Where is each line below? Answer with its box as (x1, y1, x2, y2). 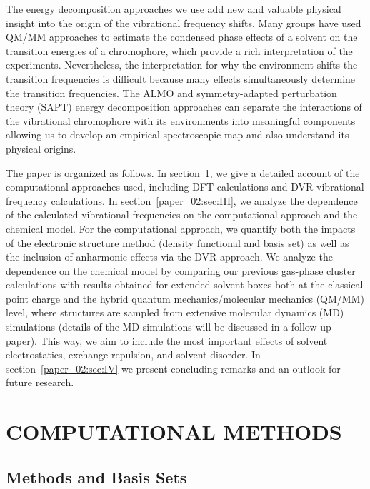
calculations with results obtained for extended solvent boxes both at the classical (6, 277, 364, 292)
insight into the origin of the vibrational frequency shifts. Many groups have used (6, 15, 361, 30)
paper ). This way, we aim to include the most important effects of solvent (6, 333, 328, 348)
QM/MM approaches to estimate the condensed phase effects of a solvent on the (6, 29, 358, 44)
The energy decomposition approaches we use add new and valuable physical (6, 1, 341, 16)
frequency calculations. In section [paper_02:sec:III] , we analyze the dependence (6, 193, 358, 208)
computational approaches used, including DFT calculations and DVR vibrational (6, 179, 364, 194)
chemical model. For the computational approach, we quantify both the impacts (6, 221, 356, 236)
